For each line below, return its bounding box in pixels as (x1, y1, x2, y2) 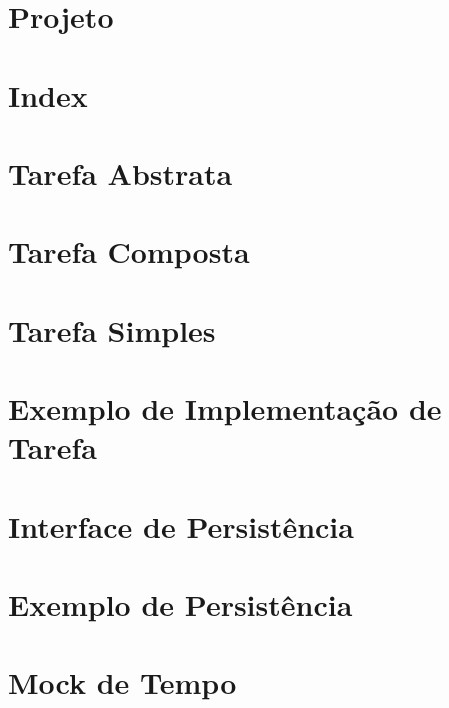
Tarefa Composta (8, 231, 250, 272)
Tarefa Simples (8, 309, 216, 350)
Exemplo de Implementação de (8, 388, 442, 429)
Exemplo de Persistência (8, 584, 353, 624)
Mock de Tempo (8, 662, 237, 703)
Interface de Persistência (8, 505, 354, 546)
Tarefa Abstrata (8, 152, 233, 193)
